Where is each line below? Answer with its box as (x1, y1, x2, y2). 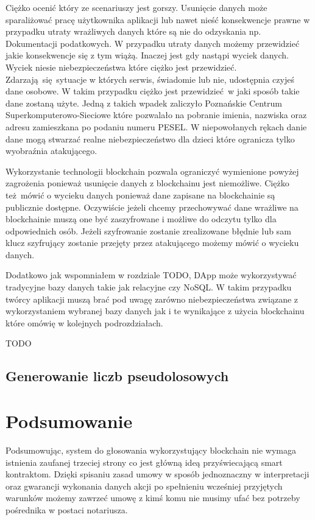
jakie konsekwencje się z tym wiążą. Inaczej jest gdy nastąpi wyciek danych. (5, 49, 289, 61)
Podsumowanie (5, 409, 133, 433)
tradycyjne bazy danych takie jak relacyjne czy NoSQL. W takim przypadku (5, 281, 292, 293)
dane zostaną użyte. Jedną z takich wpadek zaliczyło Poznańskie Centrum (5, 96, 283, 109)
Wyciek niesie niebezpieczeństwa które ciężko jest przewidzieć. (5, 60, 237, 73)
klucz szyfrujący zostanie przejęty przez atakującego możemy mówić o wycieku (5, 236, 299, 249)
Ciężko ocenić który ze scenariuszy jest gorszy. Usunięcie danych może (5, 1, 267, 13)
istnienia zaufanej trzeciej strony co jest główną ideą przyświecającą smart (5, 455, 283, 468)
